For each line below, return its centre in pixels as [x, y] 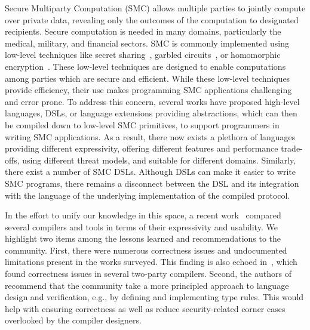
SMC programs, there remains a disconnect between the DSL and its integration [152, 183]
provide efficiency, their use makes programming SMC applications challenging [148, 90]
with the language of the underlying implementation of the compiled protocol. [148, 195]
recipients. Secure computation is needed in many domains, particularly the [143, 31]
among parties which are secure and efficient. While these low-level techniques [148, 78]
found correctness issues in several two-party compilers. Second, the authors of [148, 274]
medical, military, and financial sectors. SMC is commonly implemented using [147, 43]
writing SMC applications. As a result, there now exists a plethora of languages [150, 136]
